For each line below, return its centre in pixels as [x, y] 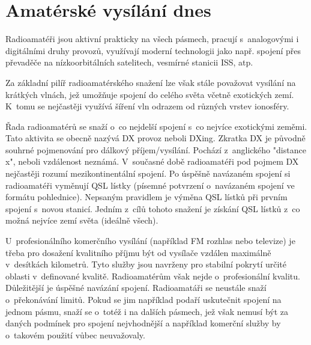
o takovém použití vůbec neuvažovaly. [75, 334]
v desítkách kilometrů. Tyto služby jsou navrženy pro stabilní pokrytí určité [146, 264]
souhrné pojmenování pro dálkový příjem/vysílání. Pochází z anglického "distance [156, 149]
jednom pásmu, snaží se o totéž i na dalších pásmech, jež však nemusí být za [147, 311]
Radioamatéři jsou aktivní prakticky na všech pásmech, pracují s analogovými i [152, 39]
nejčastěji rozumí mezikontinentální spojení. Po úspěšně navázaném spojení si [148, 173]
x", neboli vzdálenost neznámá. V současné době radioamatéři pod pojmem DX [152, 161]
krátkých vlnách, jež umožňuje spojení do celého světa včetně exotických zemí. [150, 94]
